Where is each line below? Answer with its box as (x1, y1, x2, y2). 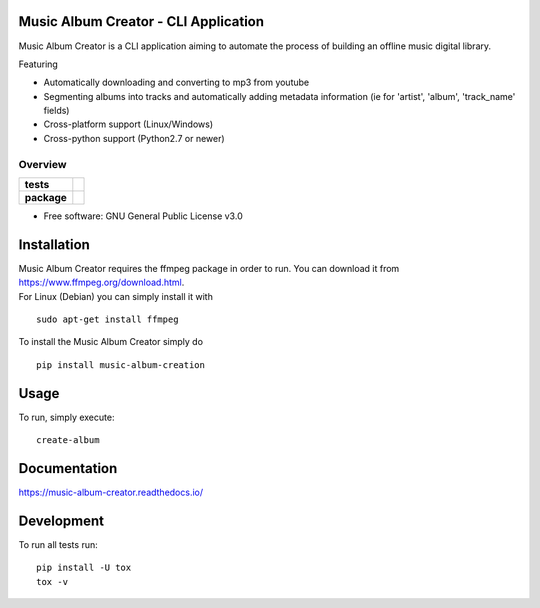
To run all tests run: (18, 538, 99, 550)
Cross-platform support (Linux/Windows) (43, 118, 214, 130)
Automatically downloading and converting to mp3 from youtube (43, 76, 310, 89)
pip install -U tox (36, 562, 132, 574)
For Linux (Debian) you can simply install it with (18, 290, 214, 302)
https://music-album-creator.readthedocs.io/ (18, 486, 204, 499)
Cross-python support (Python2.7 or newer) (43, 132, 225, 144)
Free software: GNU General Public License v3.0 (43, 210, 244, 222)
